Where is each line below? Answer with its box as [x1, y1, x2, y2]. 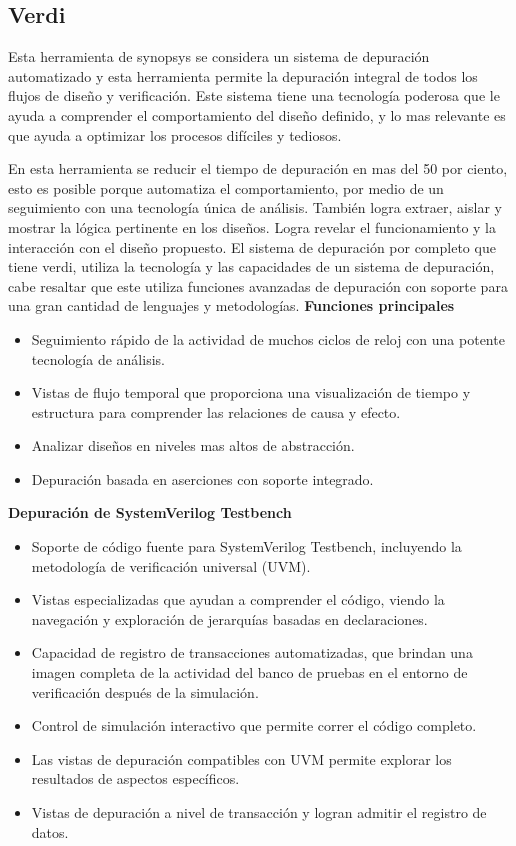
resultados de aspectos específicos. [31, 768, 240, 789]
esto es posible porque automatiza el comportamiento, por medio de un [8, 177, 444, 198]
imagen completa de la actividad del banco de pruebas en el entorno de [31, 662, 468, 683]
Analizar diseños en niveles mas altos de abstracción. [31, 435, 355, 456]
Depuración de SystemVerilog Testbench [8, 502, 292, 523]
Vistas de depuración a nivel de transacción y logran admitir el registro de [31, 802, 487, 823]
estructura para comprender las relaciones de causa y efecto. [31, 401, 401, 422]
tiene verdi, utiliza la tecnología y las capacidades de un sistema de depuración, [8, 256, 495, 277]
